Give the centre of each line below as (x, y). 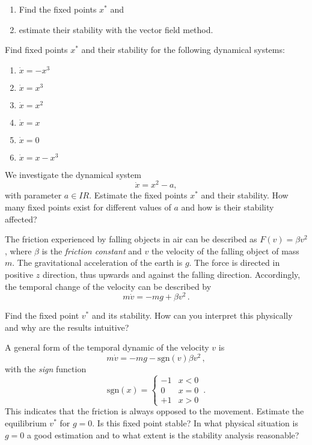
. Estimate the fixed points (138, 195)
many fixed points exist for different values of (88, 207)
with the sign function (46, 369)
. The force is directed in (234, 262)
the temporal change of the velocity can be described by (108, 286)
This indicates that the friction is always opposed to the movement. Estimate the (154, 411)
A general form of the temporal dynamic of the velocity (107, 347)
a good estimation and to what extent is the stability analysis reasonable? (163, 434)
